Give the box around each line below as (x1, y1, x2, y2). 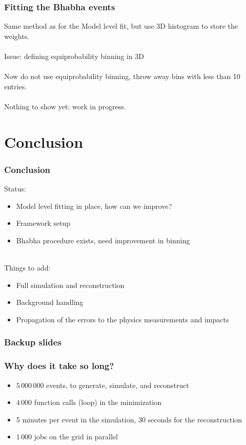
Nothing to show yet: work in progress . (4, 101, 126, 111)
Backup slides (4, 336, 61, 349)
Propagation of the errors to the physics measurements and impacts (16, 314, 229, 324)
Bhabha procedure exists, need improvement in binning (16, 235, 190, 245)
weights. (4, 30, 30, 41)
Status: (4, 183, 26, 194)
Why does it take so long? (4, 359, 114, 372)
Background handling (16, 297, 84, 307)
